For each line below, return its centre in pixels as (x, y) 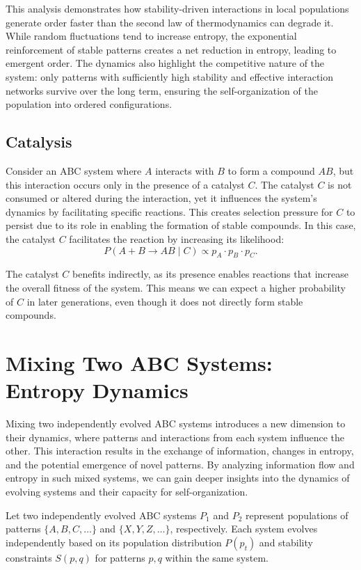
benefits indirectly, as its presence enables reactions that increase (210, 274)
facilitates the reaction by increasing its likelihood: (177, 238)
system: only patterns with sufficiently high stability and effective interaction (170, 76)
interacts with (185, 170)
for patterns (120, 557)
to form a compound (271, 170)
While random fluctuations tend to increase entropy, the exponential (151, 36)
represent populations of (297, 515)
